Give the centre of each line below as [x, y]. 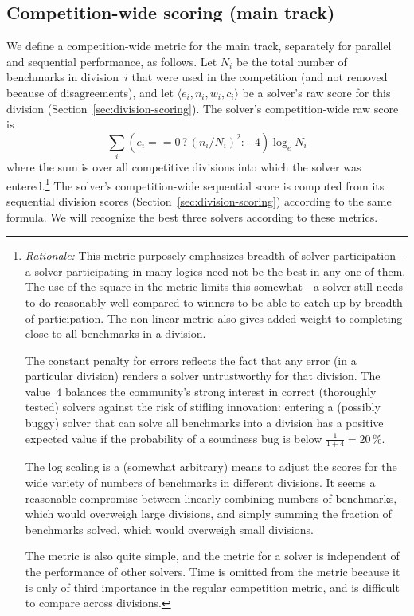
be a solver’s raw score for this [316, 92]
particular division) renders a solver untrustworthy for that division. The [203, 376]
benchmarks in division [62, 77]
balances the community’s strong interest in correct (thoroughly [221, 391]
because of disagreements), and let [90, 92]
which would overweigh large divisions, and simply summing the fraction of [208, 514]
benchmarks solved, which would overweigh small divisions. [169, 529]
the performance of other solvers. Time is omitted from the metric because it [213, 572]
